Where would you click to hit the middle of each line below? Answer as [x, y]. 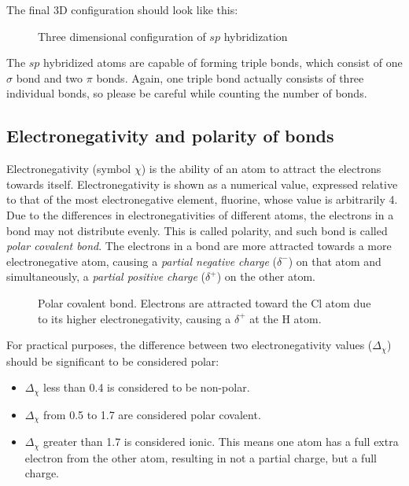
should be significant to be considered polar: [113, 361]
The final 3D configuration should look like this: [122, 9]
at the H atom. [286, 318]
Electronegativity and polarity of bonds [170, 136]
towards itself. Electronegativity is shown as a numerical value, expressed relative [202, 184]
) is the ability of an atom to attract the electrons [261, 169]
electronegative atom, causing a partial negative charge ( [142, 261]
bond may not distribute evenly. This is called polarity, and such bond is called [197, 230]
